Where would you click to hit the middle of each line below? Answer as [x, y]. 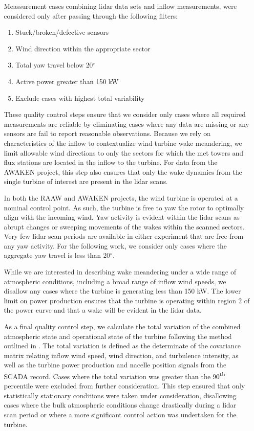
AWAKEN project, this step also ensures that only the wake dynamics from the [123, 171]
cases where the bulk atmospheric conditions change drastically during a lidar [120, 405]
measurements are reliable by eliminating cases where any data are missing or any [127, 124]
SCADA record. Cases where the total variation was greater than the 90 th [115, 375]
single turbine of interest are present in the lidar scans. [86, 181]
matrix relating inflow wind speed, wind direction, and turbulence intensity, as [121, 355]
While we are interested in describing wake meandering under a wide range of [120, 272]
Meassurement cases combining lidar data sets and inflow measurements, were [120, 6]
